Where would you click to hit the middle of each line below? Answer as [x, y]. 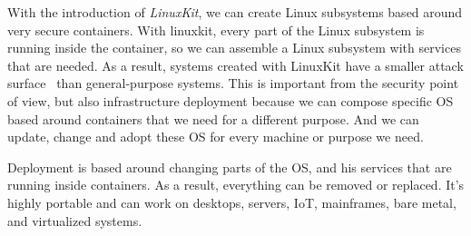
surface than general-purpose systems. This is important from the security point [233, 83]
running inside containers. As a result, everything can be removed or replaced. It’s [236, 185]
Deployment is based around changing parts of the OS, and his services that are [230, 167]
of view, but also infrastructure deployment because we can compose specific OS [231, 100]
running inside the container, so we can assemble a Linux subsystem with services [234, 48]
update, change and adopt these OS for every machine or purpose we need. [216, 137]
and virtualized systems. [75, 220]
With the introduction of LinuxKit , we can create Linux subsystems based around [235, 12]
